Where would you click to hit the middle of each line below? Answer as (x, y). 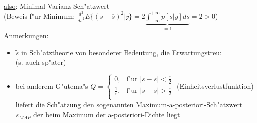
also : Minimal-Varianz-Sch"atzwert (57, 6)
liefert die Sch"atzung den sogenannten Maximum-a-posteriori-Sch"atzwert (129, 104)
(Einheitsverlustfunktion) (215, 86)
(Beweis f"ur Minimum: (40, 16)
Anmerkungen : (26, 35)
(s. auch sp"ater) (41, 62)
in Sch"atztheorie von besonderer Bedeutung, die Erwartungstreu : (122, 52)
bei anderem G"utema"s (52, 86)
